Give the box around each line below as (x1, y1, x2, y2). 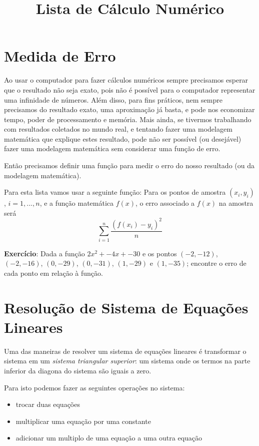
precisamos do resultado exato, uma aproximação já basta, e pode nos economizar (4, 104, 255, 115)
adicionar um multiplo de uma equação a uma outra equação (15, 432, 202, 443)
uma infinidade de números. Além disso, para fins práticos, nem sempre (4, 94, 222, 105)
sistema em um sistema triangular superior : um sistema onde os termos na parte (4, 355, 250, 366)
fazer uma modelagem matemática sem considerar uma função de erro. (4, 143, 220, 154)
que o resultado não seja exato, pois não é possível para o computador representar (4, 84, 255, 95)
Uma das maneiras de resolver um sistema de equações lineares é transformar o (4, 345, 246, 356)
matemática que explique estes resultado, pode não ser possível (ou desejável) (4, 133, 241, 144)
